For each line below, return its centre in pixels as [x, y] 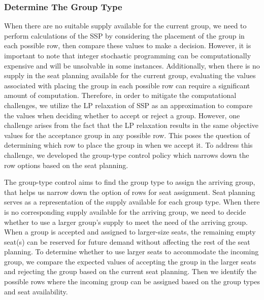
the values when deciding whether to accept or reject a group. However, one [122, 115]
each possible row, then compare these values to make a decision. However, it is [128, 45]
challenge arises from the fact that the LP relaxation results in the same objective [131, 125]
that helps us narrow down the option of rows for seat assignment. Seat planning [130, 192]
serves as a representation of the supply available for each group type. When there [132, 202]
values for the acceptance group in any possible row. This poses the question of [127, 135]
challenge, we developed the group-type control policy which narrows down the [127, 155]
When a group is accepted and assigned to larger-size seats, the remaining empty [130, 232]
